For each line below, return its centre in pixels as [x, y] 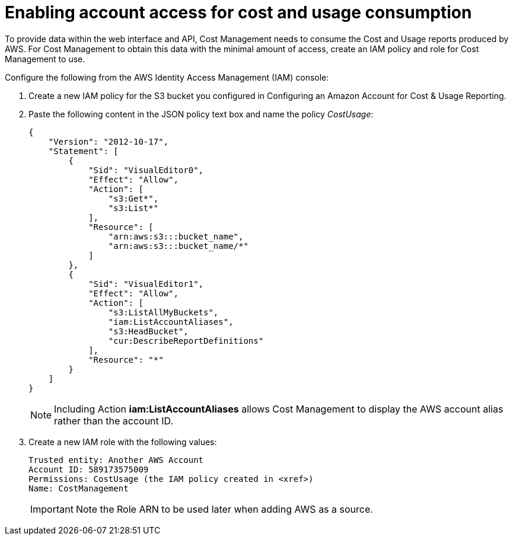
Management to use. [45, 59]
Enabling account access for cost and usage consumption [238, 12]
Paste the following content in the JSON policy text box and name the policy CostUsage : [201, 114]
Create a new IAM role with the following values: [123, 442]
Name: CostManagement [79, 488]
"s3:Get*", [133, 198]
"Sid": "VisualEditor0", [146, 170]
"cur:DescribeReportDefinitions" [186, 341]
